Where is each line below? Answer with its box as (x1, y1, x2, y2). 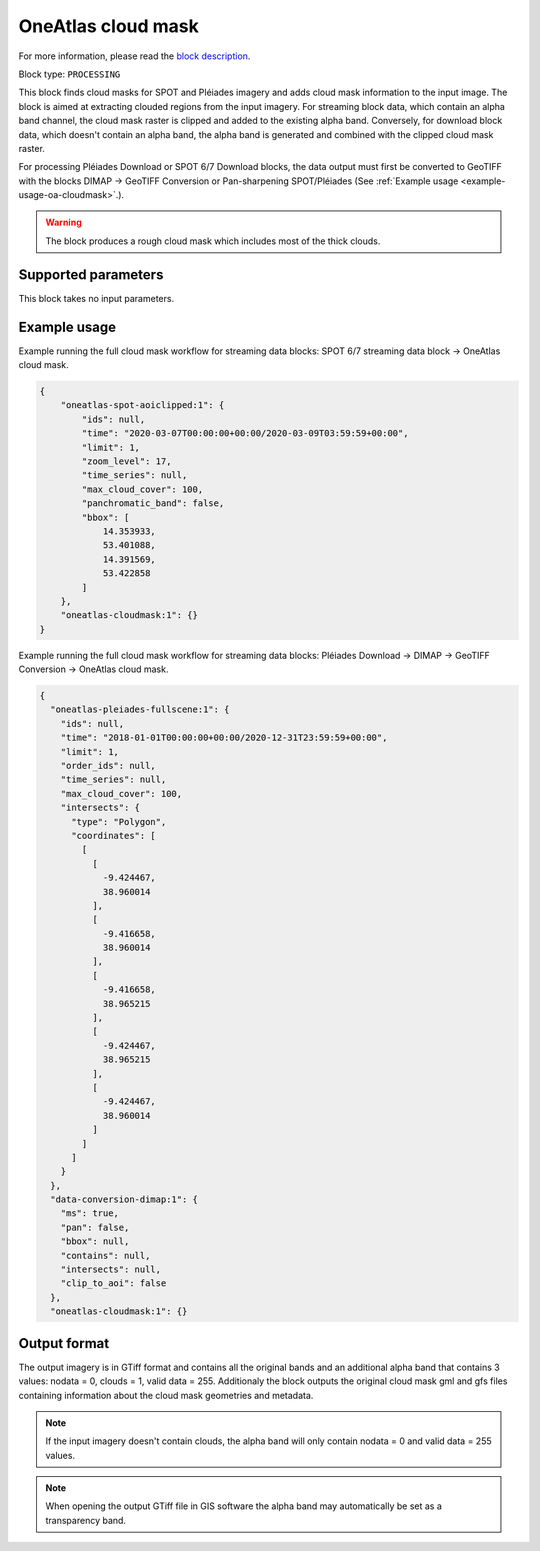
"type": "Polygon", (71, 816, 167, 827)
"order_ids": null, (60, 760, 157, 771)
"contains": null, (60, 1250, 151, 1261)
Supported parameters (18, 266, 164, 283)
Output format (18, 1335, 110, 1352)
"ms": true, (60, 1208, 120, 1219)
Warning (45, 216, 82, 229)
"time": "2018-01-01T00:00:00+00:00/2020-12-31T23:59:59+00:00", (60, 732, 388, 744)
